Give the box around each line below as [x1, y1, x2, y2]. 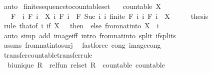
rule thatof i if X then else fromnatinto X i [3, 20, 159, 31]
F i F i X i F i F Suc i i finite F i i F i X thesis [10, 10, 208, 21]
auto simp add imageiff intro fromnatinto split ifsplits [3, 30, 176, 40]
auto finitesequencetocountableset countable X [3, 1, 161, 11]
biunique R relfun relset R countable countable [7, 59, 165, 70]
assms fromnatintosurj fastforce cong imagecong [3, 40, 161, 50]
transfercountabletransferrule [3, 49, 92, 60]
